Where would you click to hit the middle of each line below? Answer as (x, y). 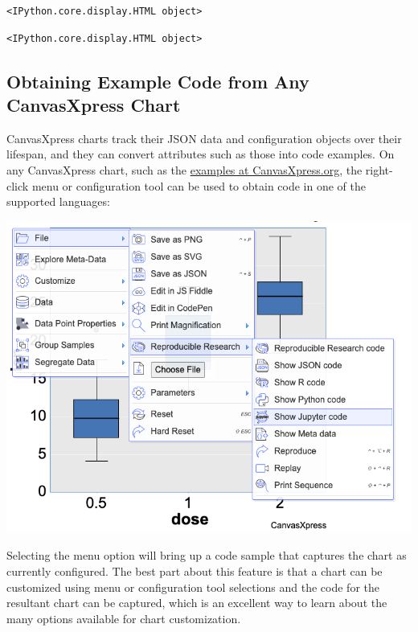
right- (379, 169)
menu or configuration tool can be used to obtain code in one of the (199, 185)
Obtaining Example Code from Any (158, 81)
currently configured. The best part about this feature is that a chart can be (195, 571)
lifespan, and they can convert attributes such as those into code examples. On (201, 154)
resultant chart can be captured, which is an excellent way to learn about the (197, 603)
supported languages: (58, 201)
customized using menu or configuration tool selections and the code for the (193, 587)
